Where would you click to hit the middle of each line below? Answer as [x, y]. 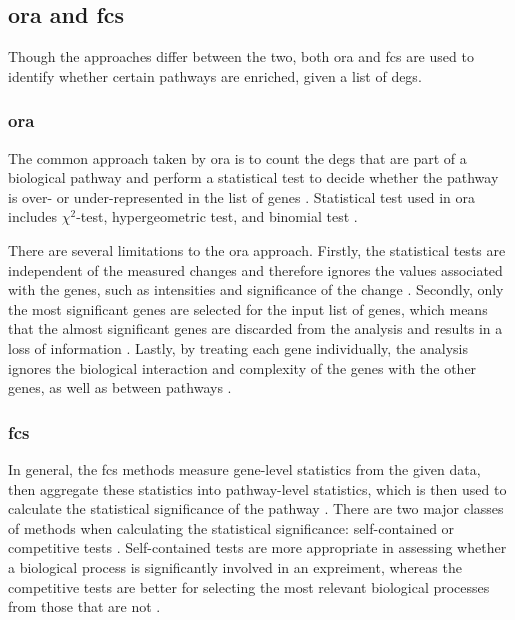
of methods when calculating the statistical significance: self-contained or [231, 527]
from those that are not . [84, 606]
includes [33, 216]
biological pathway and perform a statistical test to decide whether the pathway [253, 177]
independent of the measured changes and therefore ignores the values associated [255, 269]
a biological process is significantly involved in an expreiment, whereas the [235, 566]
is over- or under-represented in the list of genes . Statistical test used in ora [242, 196]
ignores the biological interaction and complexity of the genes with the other [242, 367]
